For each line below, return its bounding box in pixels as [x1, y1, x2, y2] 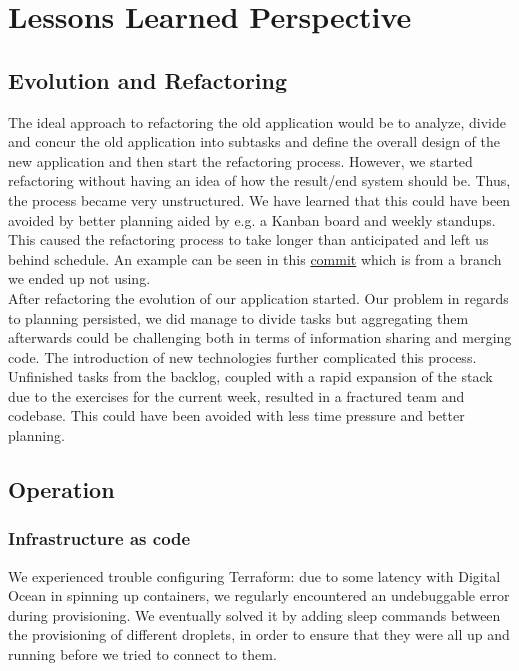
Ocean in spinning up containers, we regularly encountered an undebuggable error [8, 585, 510, 606]
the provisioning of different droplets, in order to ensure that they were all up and [8, 624, 510, 645]
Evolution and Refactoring [8, 64, 288, 95]
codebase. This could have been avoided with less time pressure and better [8, 405, 465, 426]
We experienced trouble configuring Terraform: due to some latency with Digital [8, 565, 501, 586]
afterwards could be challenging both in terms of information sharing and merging [8, 327, 512, 348]
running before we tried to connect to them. [8, 644, 277, 665]
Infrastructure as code [8, 526, 191, 551]
